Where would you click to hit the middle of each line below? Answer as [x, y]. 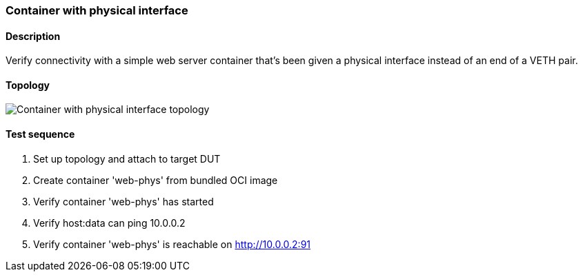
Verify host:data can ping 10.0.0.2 [109, 223]
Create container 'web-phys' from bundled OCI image [156, 180]
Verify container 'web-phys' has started [123, 201]
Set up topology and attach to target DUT [127, 158]
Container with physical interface [97, 10]
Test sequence [40, 134]
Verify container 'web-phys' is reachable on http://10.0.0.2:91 [172, 244]
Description [33, 36]
